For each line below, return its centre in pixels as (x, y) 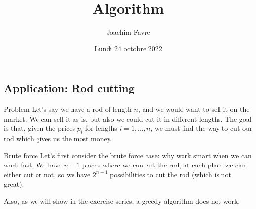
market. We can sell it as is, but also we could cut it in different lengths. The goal (128, 118)
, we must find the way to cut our (201, 128)
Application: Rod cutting (69, 88)
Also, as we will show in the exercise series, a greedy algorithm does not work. (122, 201)
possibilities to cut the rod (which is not (171, 174)
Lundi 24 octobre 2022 (128, 48)
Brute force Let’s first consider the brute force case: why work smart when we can (128, 155)
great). (14, 184)
